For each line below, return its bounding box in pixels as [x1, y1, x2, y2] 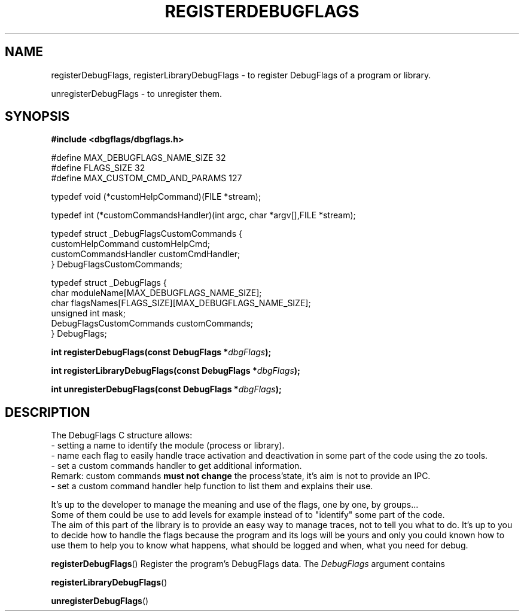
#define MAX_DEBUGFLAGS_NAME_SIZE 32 [51, 153, 226, 163]
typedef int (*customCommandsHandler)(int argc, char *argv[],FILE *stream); [51, 210, 356, 221]
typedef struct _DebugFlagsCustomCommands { [51, 228, 242, 239]
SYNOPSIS [5, 109, 70, 124]
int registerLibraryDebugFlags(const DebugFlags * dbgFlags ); [51, 365, 300, 376]
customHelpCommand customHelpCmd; [51, 239, 211, 249]
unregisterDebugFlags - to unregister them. [51, 88, 223, 99]
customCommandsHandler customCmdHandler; [51, 249, 240, 260]
